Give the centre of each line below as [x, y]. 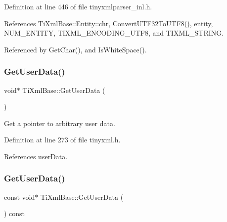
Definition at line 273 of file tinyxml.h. [62, 140]
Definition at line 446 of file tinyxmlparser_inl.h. [78, 6]
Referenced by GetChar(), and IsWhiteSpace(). [75, 49]
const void [20, 197]
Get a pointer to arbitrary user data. [60, 123]
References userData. [36, 156]
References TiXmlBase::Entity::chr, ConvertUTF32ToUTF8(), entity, [109, 23]
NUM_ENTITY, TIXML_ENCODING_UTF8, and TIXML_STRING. [114, 33]
